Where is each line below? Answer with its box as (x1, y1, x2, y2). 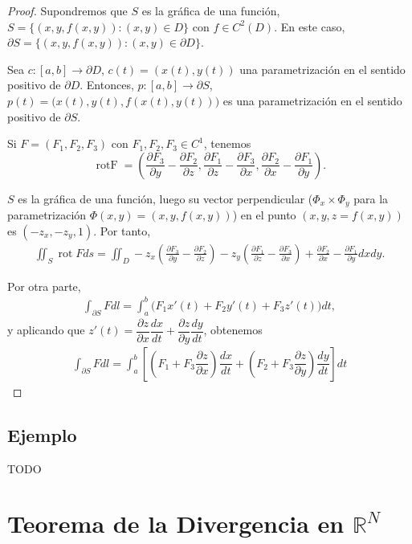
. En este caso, (274, 18, 345, 35)
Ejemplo (7, 422, 77, 447)
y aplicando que (7, 321, 85, 338)
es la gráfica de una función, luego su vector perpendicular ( (18, 190, 313, 207)
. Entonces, (80, 76, 134, 93)
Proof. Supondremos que (7, 2, 128, 18)
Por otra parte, (7, 277, 81, 294)
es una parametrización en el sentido (222, 92, 402, 108)
